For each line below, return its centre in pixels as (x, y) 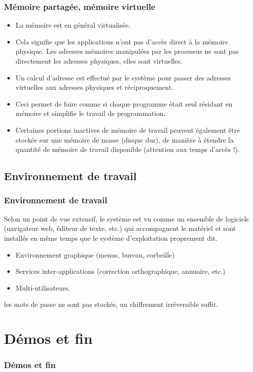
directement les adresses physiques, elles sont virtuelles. (99, 61)
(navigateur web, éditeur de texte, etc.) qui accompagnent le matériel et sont (120, 228)
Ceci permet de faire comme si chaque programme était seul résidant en (124, 103)
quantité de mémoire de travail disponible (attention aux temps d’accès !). (127, 149)
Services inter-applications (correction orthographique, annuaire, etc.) (120, 271)
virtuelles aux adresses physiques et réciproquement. (94, 87)
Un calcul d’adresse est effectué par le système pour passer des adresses (123, 77)
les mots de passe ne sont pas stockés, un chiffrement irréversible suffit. (111, 304)
